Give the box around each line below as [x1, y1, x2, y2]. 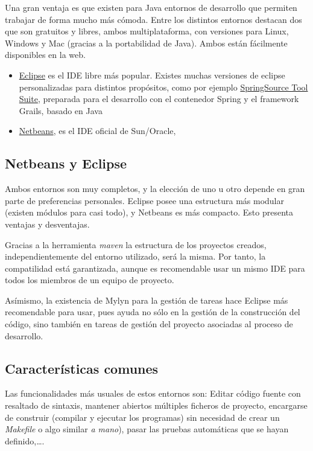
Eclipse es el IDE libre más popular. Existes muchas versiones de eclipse [19, 68, 285, 81]
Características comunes [5, 359, 159, 377]
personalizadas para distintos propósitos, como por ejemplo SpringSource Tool [19, 80, 308, 93]
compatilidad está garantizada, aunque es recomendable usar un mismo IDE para [5, 261, 305, 274]
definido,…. [5, 434, 45, 447]
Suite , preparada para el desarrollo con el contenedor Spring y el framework [19, 92, 299, 105]
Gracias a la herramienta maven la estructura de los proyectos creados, [5, 238, 267, 251]
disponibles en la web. [5, 48, 86, 61]
